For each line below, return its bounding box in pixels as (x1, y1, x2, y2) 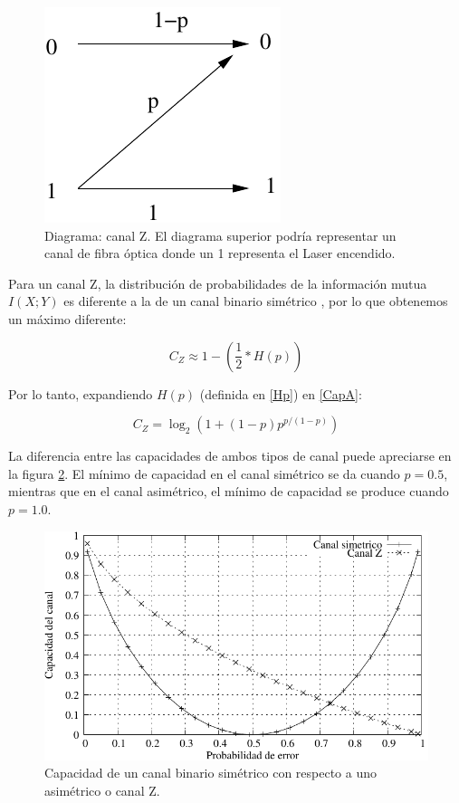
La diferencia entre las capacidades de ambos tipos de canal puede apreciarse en (8, 446, 452, 465)
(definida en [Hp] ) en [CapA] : (199, 384, 362, 403)
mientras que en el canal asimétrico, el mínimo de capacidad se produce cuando (8, 482, 449, 501)
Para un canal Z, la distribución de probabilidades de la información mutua (8, 273, 427, 292)
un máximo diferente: (8, 309, 127, 328)
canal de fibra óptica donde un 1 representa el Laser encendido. (44, 244, 396, 263)
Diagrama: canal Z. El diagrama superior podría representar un (44, 225, 397, 244)
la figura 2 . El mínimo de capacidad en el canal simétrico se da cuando (8, 464, 400, 483)
